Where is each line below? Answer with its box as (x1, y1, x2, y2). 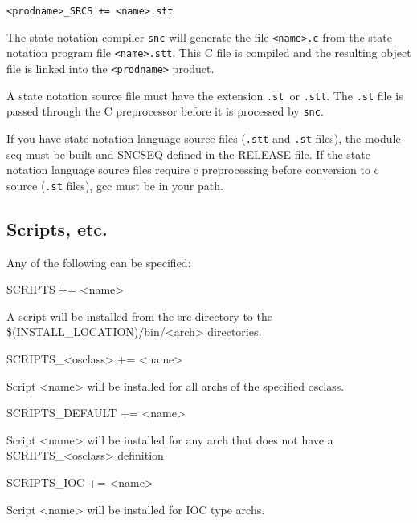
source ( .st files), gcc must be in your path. (6, 176, 223, 193)
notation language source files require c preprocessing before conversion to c (6, 161, 379, 178)
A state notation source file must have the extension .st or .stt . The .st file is (6, 87, 403, 103)
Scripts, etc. (6, 216, 108, 241)
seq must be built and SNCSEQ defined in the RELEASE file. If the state (6, 145, 370, 162)
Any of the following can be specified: (6, 253, 191, 270)
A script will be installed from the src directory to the (6, 307, 272, 324)
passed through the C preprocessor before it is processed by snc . (6, 103, 324, 120)
